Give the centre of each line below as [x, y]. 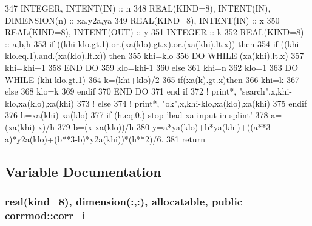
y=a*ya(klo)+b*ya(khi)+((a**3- [213, 126]
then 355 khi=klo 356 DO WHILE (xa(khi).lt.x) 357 [206, 55]
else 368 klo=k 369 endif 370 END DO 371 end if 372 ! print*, [121, 91]
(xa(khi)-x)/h [30, 126]
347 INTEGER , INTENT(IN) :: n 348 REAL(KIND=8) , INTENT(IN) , [138, 8]
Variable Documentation [83, 171]
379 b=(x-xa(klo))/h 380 [103, 126]
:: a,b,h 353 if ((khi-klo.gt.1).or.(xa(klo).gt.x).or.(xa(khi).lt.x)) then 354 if [141, 43]
